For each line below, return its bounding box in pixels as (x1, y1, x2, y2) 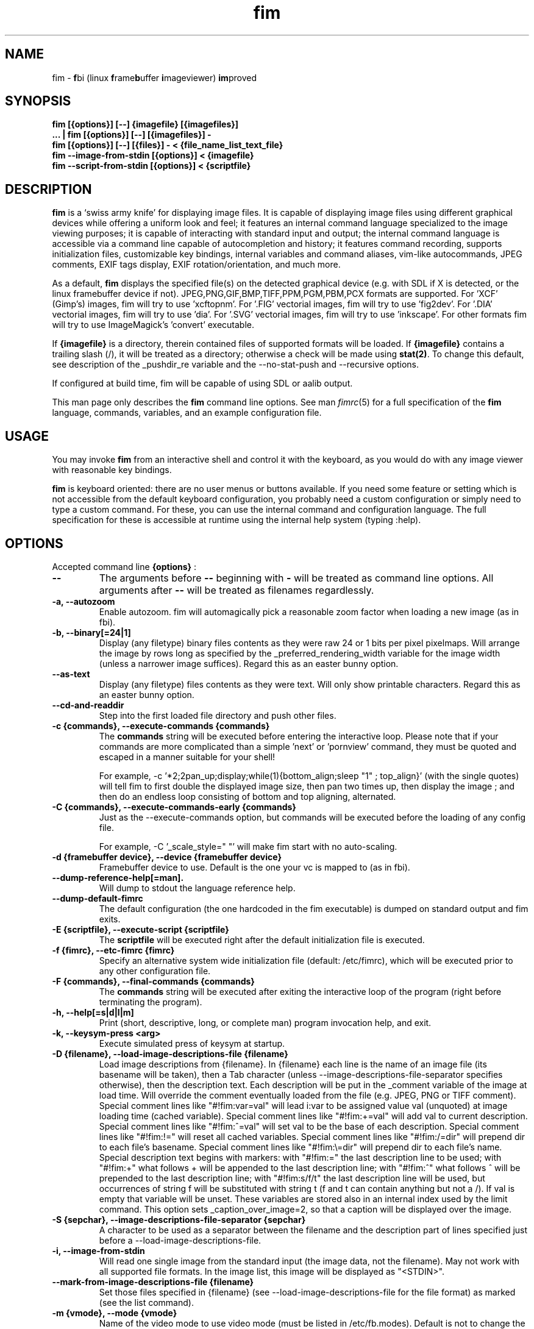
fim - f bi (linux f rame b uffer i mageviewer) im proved (52, 72, 257, 83)
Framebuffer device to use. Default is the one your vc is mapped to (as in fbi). (99, 861, 410, 872)
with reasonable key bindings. (52, 465, 172, 476)
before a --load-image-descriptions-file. (99, 1235, 262, 1245)
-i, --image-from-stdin (52, 1245, 145, 1256)
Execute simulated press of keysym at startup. (99, 1038, 285, 1049)
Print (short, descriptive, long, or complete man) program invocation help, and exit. (99, 1017, 432, 1028)
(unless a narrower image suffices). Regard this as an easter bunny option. (99, 658, 399, 669)
